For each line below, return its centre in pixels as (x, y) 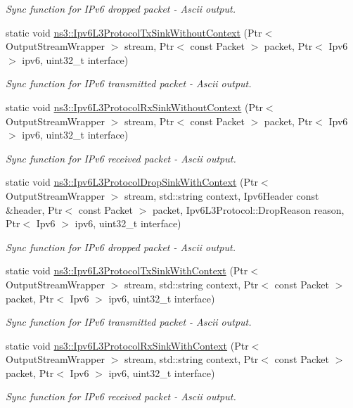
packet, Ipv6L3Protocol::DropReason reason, (248, 209)
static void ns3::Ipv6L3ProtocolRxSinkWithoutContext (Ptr (134, 107)
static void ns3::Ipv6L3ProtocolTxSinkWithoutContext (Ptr (134, 32)
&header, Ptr (34, 209)
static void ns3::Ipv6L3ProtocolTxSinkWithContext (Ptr (127, 270)
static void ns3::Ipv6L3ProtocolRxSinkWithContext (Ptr (127, 345)
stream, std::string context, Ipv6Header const (222, 195)
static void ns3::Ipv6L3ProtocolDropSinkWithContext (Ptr (132, 182)
